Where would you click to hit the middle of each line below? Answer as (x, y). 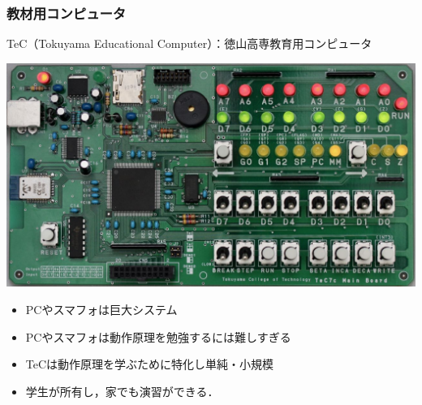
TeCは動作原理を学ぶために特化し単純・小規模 (150, 364)
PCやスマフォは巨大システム (101, 310)
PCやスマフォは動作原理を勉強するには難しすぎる (158, 336)
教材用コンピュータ (67, 13)
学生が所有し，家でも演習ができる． (122, 391)
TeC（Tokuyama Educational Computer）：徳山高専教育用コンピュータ (189, 43)
